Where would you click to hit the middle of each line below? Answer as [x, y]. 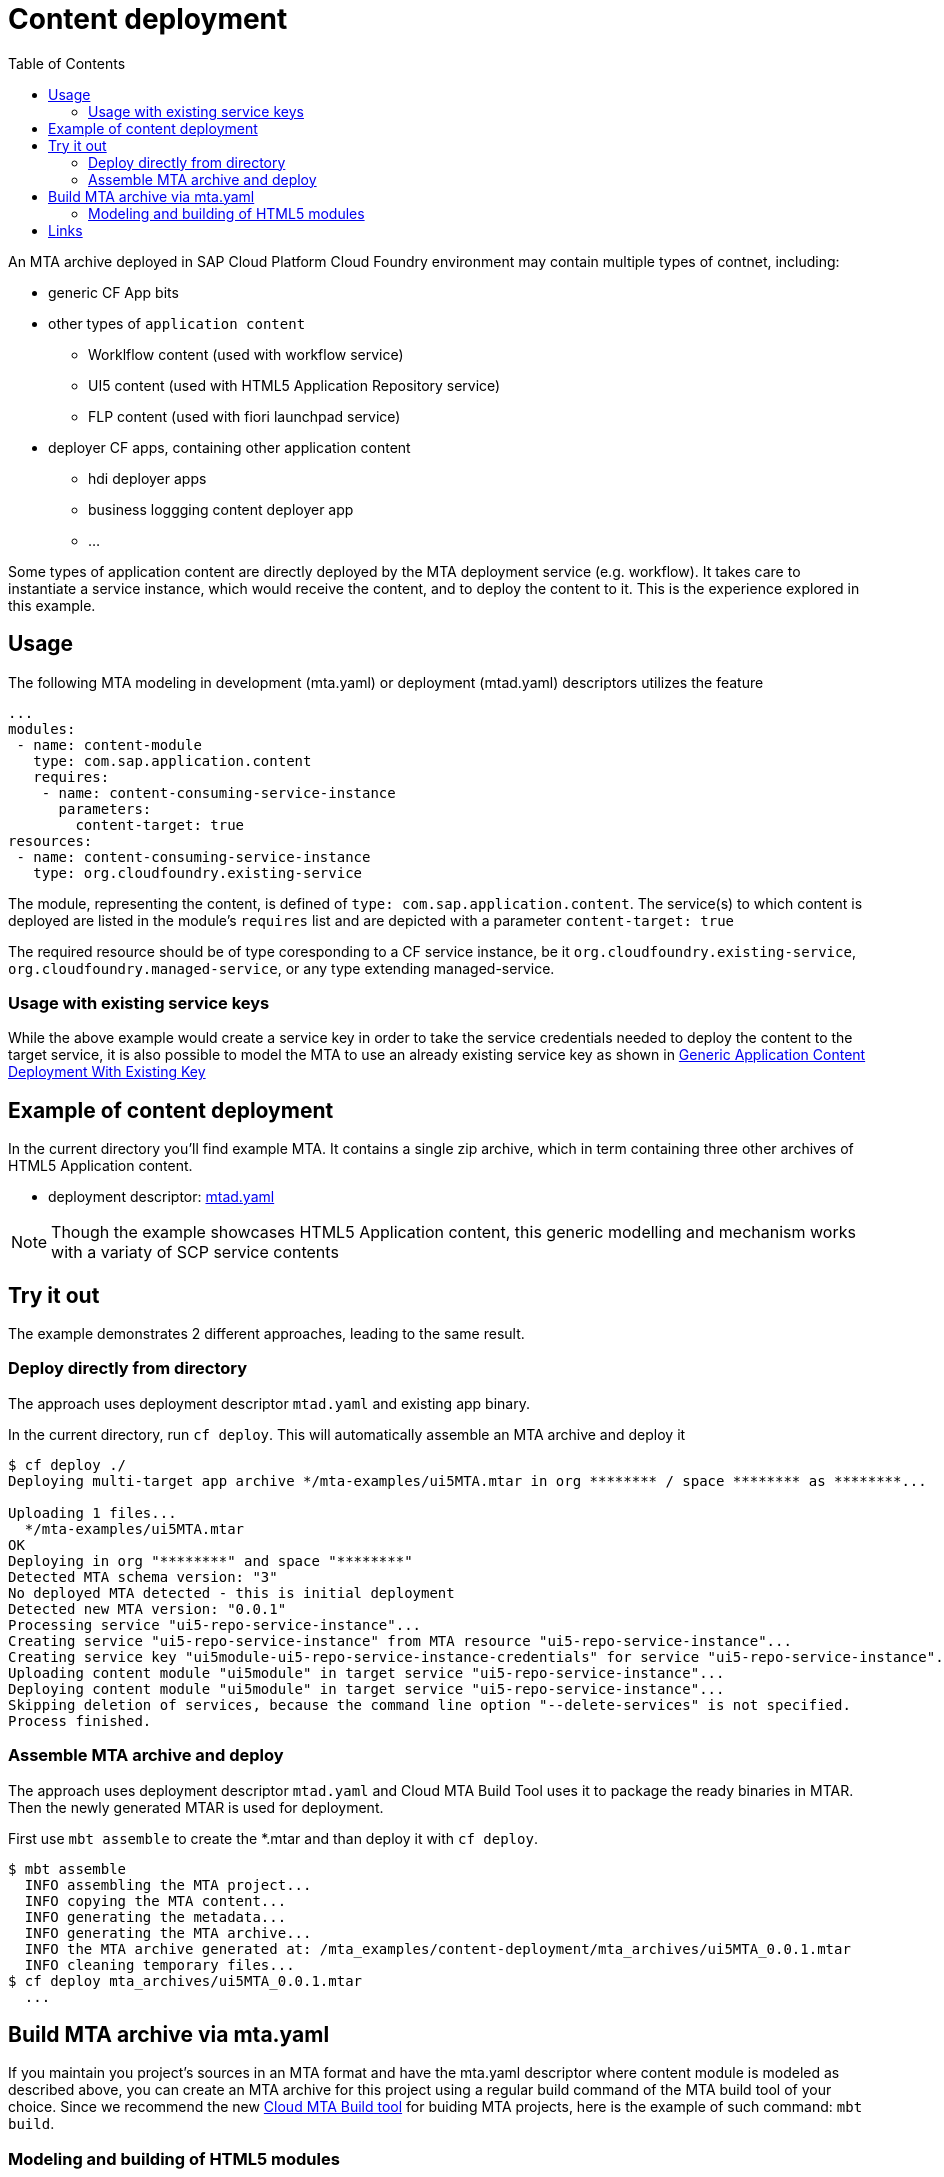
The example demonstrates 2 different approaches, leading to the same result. [266, 1334]
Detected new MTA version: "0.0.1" [147, 1608]
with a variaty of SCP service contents [195, 1252]
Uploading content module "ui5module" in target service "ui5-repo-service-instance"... [366, 1672]
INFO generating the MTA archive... [168, 1932]
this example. [52, 605]
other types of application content [177, 323]
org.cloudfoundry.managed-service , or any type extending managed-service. [281, 968]
